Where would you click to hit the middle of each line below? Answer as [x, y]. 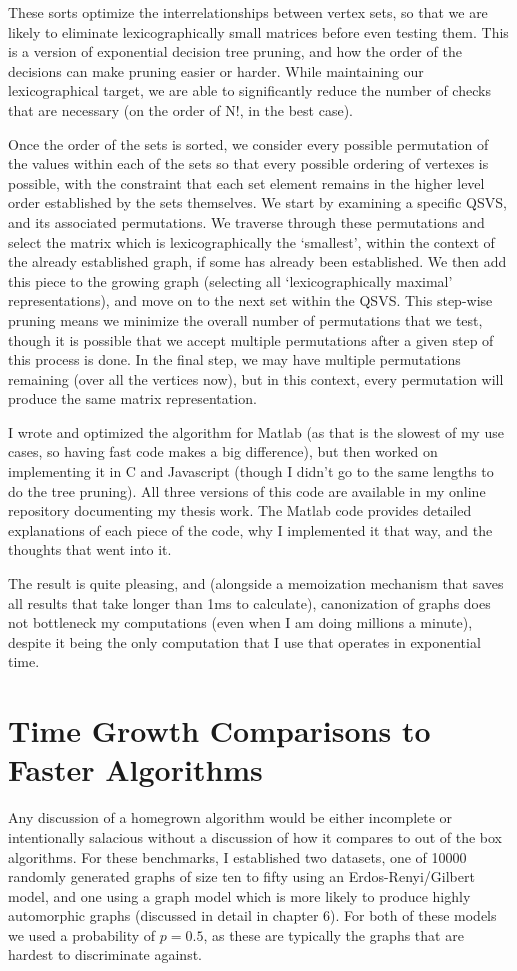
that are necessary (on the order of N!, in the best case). [180, 109]
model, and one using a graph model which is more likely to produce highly [239, 895]
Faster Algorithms [135, 769]
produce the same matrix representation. [132, 398]
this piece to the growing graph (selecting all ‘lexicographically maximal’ [230, 280]
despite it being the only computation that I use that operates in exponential [244, 641]
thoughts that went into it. [90, 549]
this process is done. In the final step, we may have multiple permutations [234, 359]
